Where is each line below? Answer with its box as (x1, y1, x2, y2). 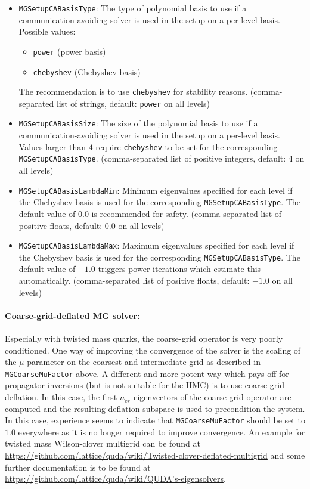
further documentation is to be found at (5, 460, 151, 473)
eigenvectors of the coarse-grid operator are (134, 391, 292, 403)
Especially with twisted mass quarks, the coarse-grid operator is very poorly (5, 332, 283, 345)
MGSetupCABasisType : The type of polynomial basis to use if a (18, 2, 247, 14)
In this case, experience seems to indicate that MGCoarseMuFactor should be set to (5, 414, 305, 426)
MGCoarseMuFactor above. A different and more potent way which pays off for (5, 367, 289, 379)
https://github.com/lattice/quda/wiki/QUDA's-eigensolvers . (5, 472, 226, 485)
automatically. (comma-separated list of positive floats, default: (18, 274, 250, 287)
